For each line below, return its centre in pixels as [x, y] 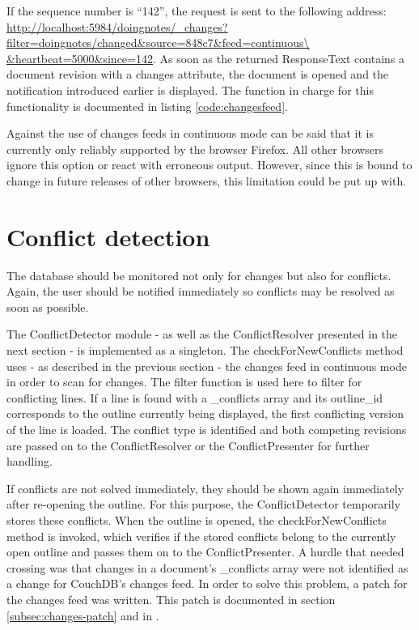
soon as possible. [48, 306]
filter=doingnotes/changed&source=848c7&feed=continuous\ [158, 43]
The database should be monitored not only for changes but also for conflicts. [199, 275]
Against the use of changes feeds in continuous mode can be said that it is [190, 133]
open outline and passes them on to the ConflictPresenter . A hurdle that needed [205, 552]
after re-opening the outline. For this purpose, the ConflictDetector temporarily [204, 504]
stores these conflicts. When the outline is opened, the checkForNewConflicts [197, 519]
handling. [30, 461]
